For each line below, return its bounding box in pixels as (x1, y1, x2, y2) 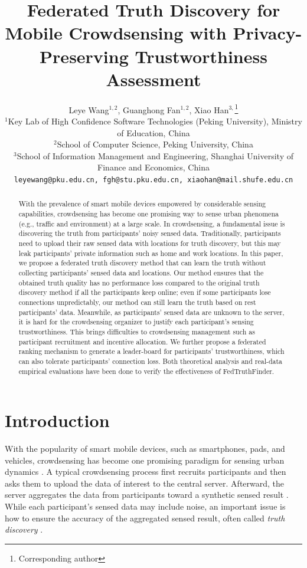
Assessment (106, 67, 201, 91)
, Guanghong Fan (117, 103, 181, 116)
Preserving (40, 44, 129, 68)
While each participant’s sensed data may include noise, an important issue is (5, 500, 286, 513)
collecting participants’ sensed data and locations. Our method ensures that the (18, 267, 264, 277)
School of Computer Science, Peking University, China (57, 138, 253, 150)
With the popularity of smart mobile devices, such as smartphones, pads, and (5, 442, 285, 455)
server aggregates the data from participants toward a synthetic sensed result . (5, 488, 289, 501)
